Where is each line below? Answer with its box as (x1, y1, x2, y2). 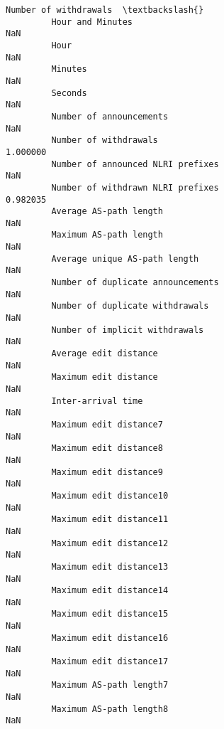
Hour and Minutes (51, 16, 133, 27)
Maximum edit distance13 (51, 561, 169, 572)
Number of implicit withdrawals (51, 324, 204, 335)
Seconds (51, 87, 87, 98)
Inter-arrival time (51, 395, 143, 406)
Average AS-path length (51, 206, 163, 217)
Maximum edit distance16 (51, 632, 169, 643)
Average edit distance (51, 348, 158, 359)
